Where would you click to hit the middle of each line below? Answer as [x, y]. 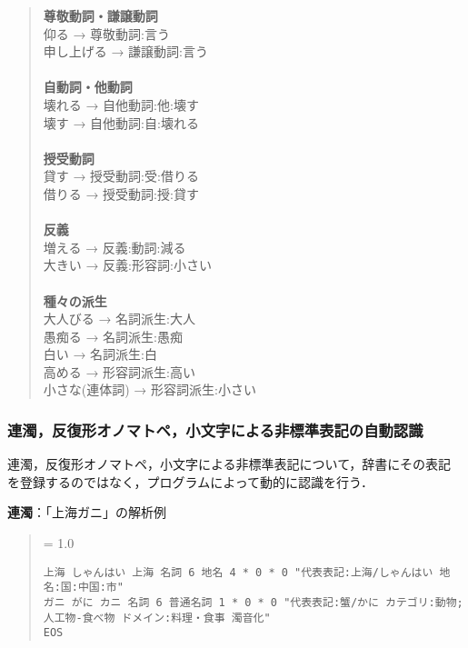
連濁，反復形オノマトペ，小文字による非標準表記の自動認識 [215, 429]
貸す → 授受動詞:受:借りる [121, 176]
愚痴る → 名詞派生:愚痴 [113, 336]
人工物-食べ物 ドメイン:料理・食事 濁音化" [157, 618]
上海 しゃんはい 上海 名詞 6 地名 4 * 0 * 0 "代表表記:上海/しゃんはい [238, 572]
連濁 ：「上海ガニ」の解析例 [87, 512]
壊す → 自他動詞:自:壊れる [121, 122]
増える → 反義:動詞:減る [115, 247]
